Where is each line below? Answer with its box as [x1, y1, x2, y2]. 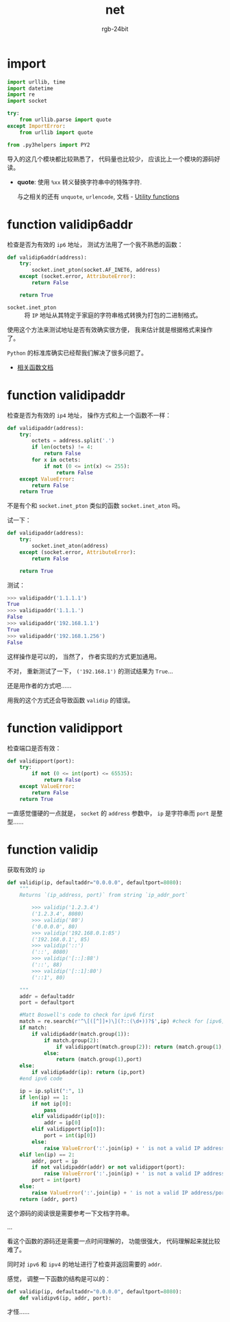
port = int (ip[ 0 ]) [43, 1132, 97, 1139]
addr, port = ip [31, 1158, 78, 1165]
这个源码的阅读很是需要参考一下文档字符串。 [7, 1209, 133, 1217]
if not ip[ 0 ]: [31, 1100, 72, 1107]
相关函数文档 [16, 363, 53, 371]
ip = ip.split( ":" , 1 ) [19, 1087, 84, 1094]
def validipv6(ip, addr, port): [19, 1295, 112, 1301]
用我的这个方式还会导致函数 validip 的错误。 [7, 696, 134, 704]
